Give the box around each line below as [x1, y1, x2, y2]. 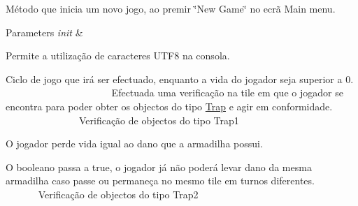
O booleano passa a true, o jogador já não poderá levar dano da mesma [6, 159, 312, 174]
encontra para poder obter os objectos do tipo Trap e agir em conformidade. [6, 98, 333, 113]
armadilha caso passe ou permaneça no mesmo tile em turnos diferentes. [6, 173, 315, 188]
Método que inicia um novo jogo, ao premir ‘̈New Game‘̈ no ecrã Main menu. [6, 1, 336, 15]
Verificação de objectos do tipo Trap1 [78, 112, 239, 127]
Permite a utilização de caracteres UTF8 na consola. [6, 48, 230, 63]
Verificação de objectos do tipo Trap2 [38, 186, 199, 201]
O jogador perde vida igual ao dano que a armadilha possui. [6, 136, 263, 151]
